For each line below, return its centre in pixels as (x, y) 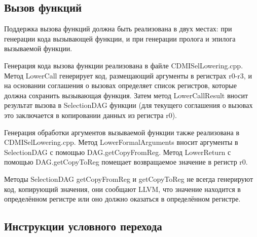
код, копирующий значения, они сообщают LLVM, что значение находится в (122, 189)
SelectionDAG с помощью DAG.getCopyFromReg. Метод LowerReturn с (118, 152)
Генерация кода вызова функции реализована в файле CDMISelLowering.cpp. (124, 65)
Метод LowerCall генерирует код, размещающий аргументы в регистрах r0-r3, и (128, 75)
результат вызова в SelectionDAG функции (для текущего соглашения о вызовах (128, 105)
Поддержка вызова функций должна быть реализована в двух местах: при (118, 29)
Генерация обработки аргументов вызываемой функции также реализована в (122, 132)
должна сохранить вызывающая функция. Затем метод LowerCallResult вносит (126, 95)
